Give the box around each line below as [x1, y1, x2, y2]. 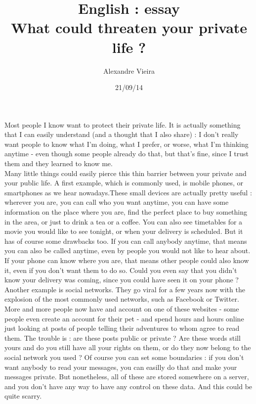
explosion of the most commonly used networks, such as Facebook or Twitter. [4, 294, 239, 304]
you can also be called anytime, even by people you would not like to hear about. [4, 245, 251, 256]
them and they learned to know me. [4, 158, 113, 169]
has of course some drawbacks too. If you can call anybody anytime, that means [4, 235, 247, 246]
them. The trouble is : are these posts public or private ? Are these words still [4, 332, 241, 343]
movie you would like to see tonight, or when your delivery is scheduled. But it [4, 226, 243, 236]
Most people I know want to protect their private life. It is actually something [4, 119, 241, 130]
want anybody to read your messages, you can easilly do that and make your [4, 361, 237, 372]
